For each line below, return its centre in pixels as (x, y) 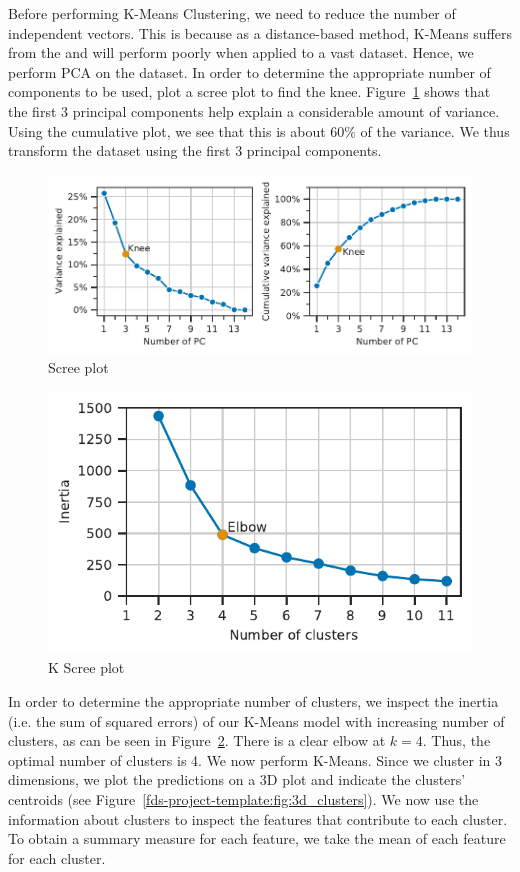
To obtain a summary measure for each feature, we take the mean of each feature (257, 838)
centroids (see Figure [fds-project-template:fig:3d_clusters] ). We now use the (243, 798)
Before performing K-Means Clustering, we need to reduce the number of (232, 13)
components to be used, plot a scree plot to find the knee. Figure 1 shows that (249, 91)
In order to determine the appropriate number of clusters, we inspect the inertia (253, 700)
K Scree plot (86, 667)
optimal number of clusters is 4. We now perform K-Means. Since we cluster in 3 (255, 759)
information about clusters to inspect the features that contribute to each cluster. (258, 818)
